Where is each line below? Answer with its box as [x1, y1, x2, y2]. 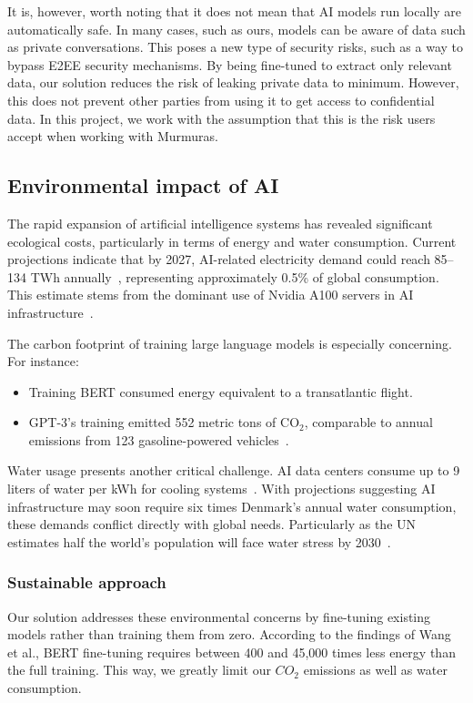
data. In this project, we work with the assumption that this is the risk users [7, 108, 436, 127]
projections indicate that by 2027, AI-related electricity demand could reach [7, 250, 430, 269]
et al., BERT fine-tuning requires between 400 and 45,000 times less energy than [7, 642, 456, 661]
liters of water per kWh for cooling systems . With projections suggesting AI [7, 479, 436, 498]
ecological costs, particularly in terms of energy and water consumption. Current [7, 231, 457, 250]
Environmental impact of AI [7, 171, 279, 199]
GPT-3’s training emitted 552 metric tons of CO [28, 413, 300, 432]
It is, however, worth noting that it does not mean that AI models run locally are [7, 2, 461, 20]
